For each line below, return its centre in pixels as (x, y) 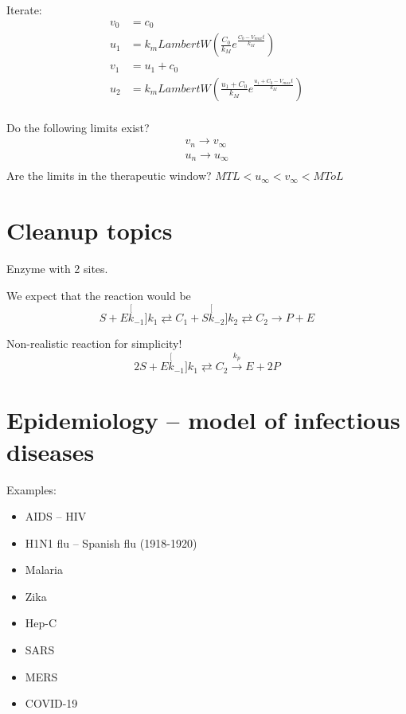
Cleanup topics (90, 230)
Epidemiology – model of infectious (203, 420)
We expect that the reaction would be (99, 295)
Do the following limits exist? (78, 127)
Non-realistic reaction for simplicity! (94, 343)
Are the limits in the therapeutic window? (109, 176)
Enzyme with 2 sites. (57, 268)
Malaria (44, 570)
